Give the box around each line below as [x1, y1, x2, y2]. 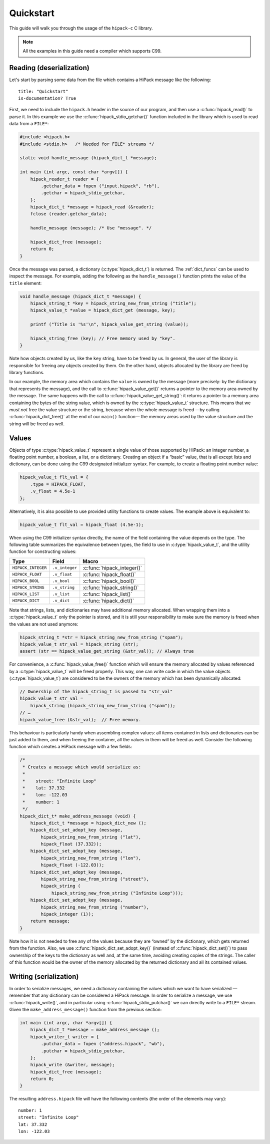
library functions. [9, 370, 44, 376]
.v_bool [52, 579, 70, 584]
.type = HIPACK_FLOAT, [30, 481, 86, 487]
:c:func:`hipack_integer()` [82, 564, 142, 571]
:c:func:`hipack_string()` [82, 584, 139, 591]
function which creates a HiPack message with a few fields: [9, 744, 132, 750]
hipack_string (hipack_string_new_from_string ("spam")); [30, 703, 175, 708]
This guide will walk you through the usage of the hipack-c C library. [9, 25, 153, 31]
